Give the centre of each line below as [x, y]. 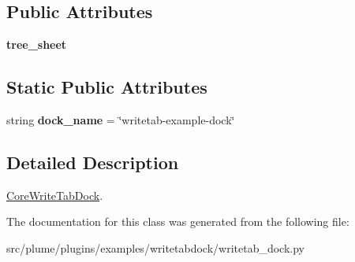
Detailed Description [93, 162]
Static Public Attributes [107, 87]
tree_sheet [37, 44]
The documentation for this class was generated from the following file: [178, 221]
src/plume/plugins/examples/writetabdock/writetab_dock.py [155, 247]
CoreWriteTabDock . [55, 195]
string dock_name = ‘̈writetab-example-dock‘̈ [121, 120]
